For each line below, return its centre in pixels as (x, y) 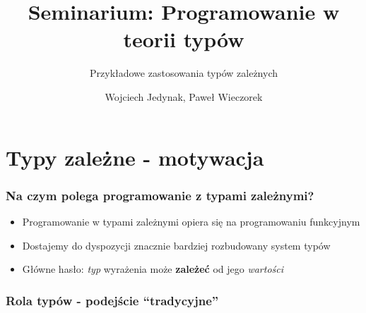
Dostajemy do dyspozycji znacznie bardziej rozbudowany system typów (176, 245)
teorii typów (184, 39)
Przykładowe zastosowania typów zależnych (184, 73)
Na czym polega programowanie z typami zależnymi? (160, 195)
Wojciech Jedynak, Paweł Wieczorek (184, 96)
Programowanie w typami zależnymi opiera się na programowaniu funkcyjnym (191, 221)
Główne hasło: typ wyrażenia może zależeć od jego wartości (153, 269)
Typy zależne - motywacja (135, 157)
